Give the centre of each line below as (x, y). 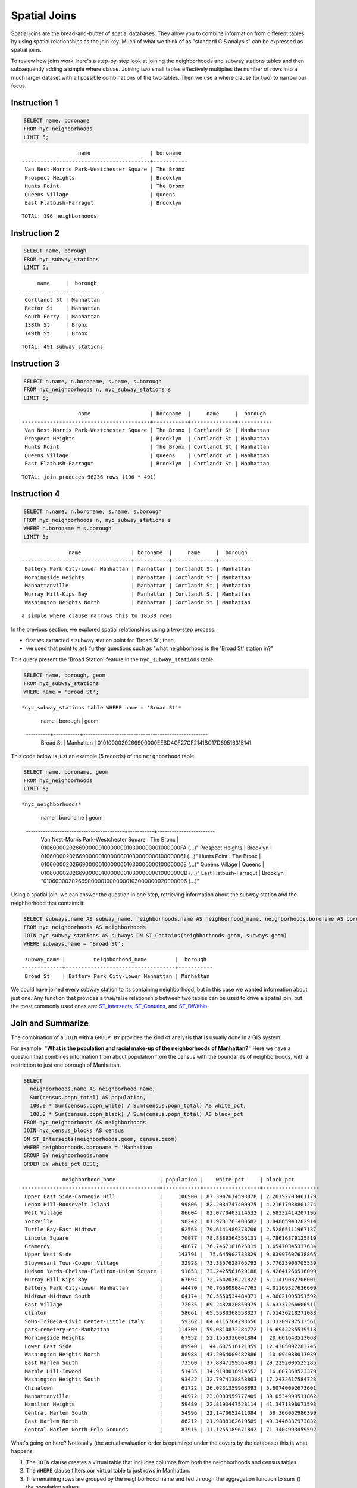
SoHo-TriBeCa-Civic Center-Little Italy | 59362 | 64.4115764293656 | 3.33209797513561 (170, 1321)
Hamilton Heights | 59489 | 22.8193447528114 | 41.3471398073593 (170, 1404)
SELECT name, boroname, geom (66, 772)
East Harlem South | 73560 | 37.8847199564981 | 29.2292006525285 (170, 1363)
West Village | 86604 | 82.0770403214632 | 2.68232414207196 (170, 1213)
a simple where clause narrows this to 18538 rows (97, 616)
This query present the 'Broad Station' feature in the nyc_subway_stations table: (113, 659)
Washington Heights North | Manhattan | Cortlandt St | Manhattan (138, 602)
